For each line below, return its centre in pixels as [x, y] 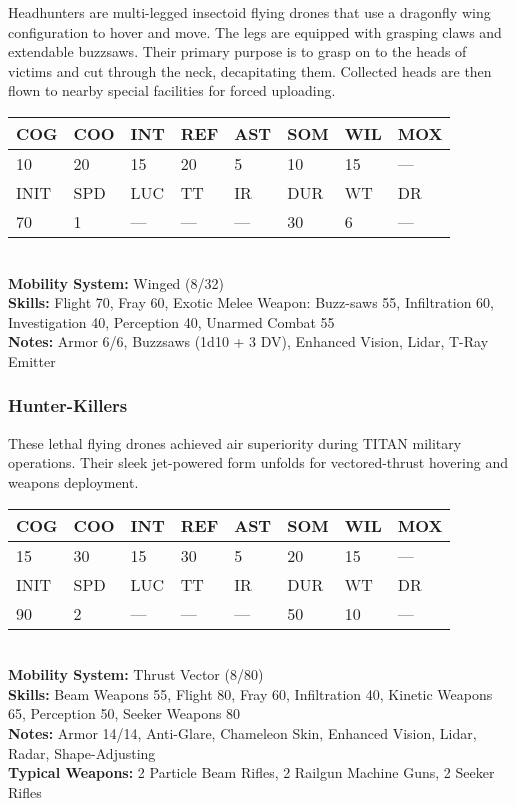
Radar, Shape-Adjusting [82, 752]
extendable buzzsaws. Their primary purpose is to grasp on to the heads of [237, 51]
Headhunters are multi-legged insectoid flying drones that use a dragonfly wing [249, 12]
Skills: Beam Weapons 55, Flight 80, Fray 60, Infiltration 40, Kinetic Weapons [250, 693]
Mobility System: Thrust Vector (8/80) [136, 674]
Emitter [32, 360]
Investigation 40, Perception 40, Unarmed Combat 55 [171, 321]
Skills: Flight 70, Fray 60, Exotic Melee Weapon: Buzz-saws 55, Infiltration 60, [251, 302]
